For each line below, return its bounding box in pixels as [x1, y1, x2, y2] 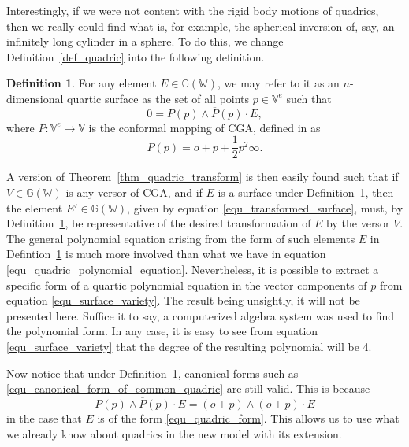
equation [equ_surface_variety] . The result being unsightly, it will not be [6, 292, 360, 308]
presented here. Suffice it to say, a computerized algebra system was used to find [6, 307, 395, 323]
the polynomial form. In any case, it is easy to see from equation [6, 323, 318, 339]
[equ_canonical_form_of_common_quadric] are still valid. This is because [6, 380, 370, 397]
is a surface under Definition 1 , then [218, 184, 394, 201]
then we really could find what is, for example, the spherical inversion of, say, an [6, 17, 395, 34]
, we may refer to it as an [217, 75, 340, 91]
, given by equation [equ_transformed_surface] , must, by [127, 199, 403, 216]
